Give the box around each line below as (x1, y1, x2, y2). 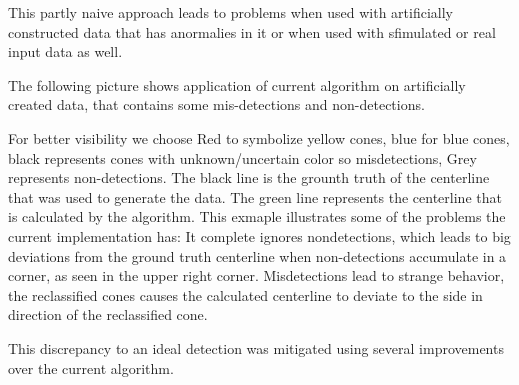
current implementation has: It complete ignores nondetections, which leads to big (8, 225, 511, 246)
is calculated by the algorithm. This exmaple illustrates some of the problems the (8, 206, 506, 227)
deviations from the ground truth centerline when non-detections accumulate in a (8, 245, 507, 266)
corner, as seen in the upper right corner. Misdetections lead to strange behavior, (8, 265, 505, 286)
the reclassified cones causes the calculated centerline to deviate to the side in (8, 284, 483, 305)
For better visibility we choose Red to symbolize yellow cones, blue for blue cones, (8, 127, 510, 148)
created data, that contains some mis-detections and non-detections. (8, 94, 425, 115)
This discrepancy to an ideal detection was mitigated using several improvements (8, 337, 504, 358)
